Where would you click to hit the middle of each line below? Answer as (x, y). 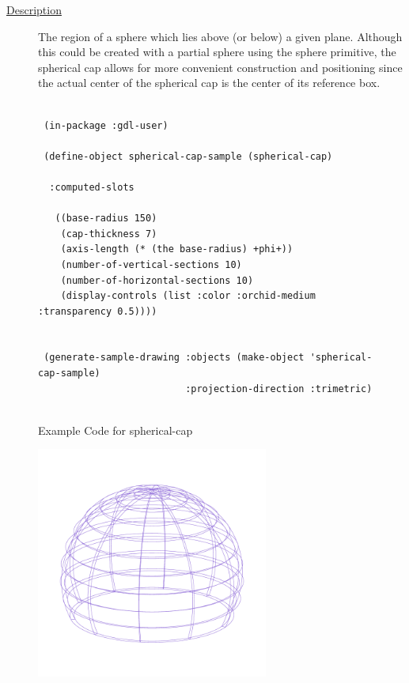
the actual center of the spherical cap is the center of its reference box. (209, 83)
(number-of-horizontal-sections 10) (157, 280)
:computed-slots (92, 187)
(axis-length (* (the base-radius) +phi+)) (177, 249)
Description (34, 9)
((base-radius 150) (106, 219)
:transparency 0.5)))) (98, 311)
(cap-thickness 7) (109, 234)
